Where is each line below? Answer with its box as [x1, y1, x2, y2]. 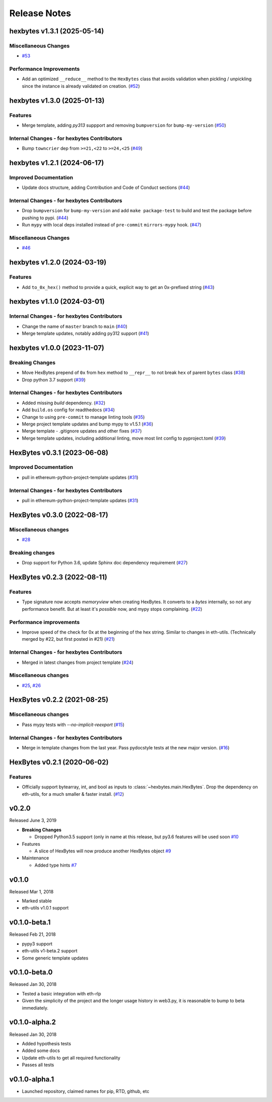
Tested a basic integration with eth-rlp [22, 990, 101, 996]
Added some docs [22, 1047, 60, 1053]
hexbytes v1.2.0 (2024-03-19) [9, 258, 107, 267]
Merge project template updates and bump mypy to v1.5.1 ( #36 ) [22, 421, 154, 427]
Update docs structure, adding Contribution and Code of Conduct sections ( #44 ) [22, 184, 190, 190]
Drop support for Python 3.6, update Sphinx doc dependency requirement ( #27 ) [22, 560, 188, 566]
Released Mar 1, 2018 [9, 888, 54, 894]
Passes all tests [22, 1062, 54, 1068]
